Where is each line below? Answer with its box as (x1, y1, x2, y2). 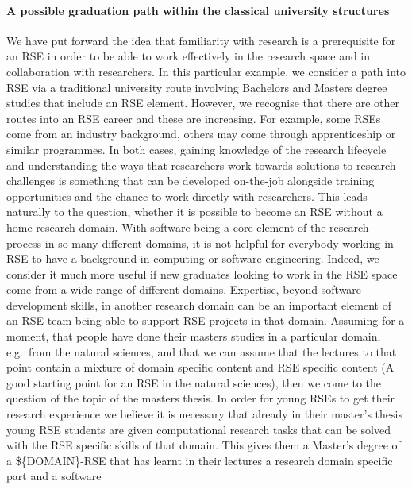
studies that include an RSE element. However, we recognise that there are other (6, 94, 400, 111)
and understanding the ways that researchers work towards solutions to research (6, 156, 396, 173)
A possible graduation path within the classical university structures (6, 2, 390, 18)
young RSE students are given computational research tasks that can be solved (6, 421, 391, 437)
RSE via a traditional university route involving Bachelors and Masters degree (6, 79, 387, 95)
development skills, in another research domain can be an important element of (6, 296, 391, 313)
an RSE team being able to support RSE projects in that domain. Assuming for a (6, 312, 405, 329)
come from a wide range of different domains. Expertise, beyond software (6, 281, 362, 298)
